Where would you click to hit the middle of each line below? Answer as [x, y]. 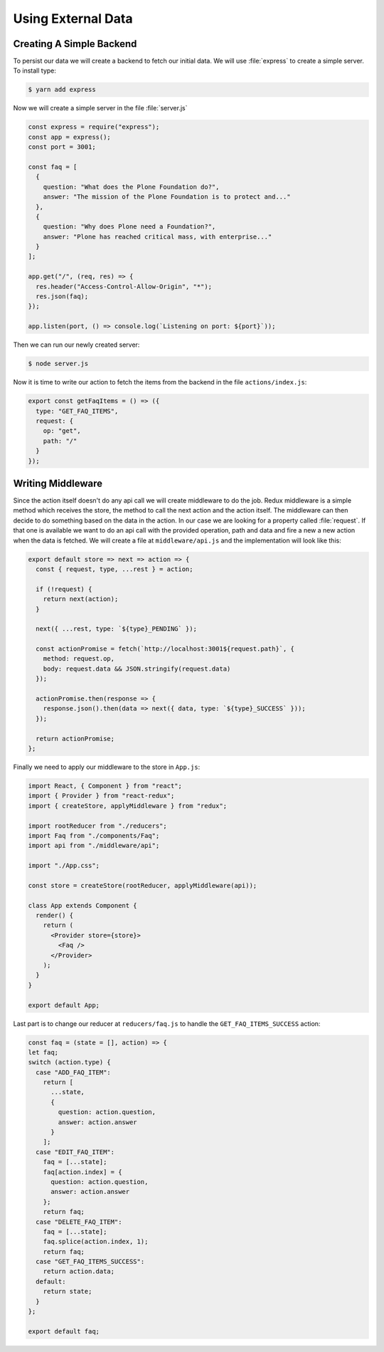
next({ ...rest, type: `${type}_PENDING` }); [116, 629]
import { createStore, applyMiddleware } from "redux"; [128, 806]
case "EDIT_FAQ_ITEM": [75, 1152]
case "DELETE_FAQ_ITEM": [79, 1222]
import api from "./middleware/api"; [94, 846]
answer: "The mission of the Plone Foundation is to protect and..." [167, 197]
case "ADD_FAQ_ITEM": [74, 1072]
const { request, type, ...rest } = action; [114, 569]
